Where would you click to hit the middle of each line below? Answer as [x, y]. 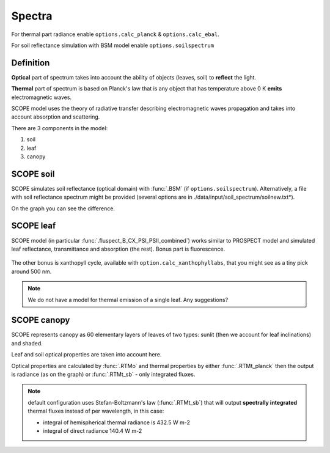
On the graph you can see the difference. [63, 208]
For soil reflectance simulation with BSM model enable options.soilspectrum [112, 45]
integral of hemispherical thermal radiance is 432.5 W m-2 [117, 422]
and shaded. [27, 343]
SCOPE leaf [34, 226]
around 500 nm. [31, 271]
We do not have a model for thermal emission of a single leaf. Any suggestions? [128, 300]
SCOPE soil [33, 174]
